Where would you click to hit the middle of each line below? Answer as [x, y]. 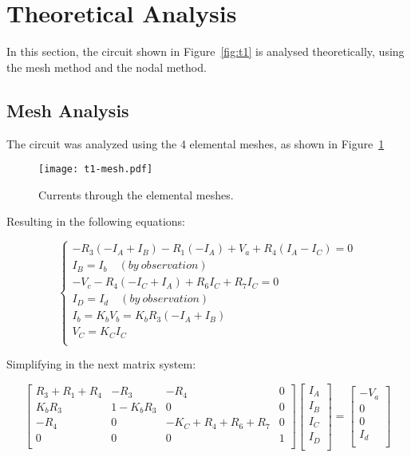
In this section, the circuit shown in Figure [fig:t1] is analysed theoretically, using [205, 51]
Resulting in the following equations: [96, 221]
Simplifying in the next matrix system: [101, 364]
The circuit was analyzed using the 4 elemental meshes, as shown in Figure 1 [196, 143]
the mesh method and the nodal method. [107, 67]
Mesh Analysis [68, 110]
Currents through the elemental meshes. [136, 194]
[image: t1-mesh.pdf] [96, 169]
